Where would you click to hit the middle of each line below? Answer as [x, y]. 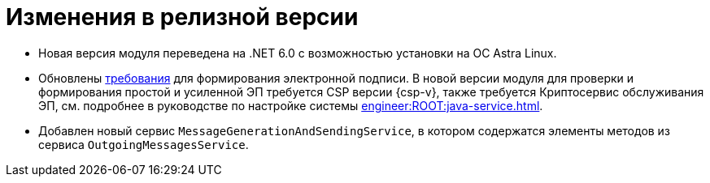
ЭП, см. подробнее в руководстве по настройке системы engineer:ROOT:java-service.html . [291, 105]
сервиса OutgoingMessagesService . [144, 144]
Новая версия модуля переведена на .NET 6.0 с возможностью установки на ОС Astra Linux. [298, 53]
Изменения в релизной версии [182, 17]
